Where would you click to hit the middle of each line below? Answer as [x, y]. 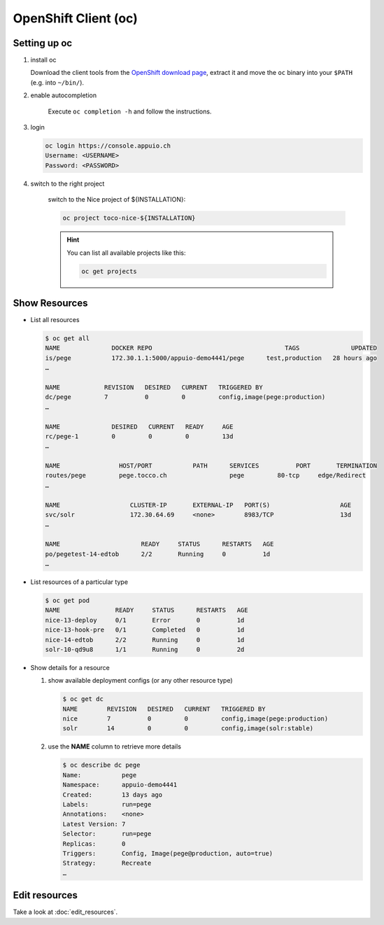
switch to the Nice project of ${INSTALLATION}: [117, 200]
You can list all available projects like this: [126, 253]
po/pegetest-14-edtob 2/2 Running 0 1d [158, 554]
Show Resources [50, 303]
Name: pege [100, 775]
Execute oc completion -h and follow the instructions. [130, 111]
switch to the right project [67, 183]
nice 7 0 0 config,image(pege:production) [195, 719]
